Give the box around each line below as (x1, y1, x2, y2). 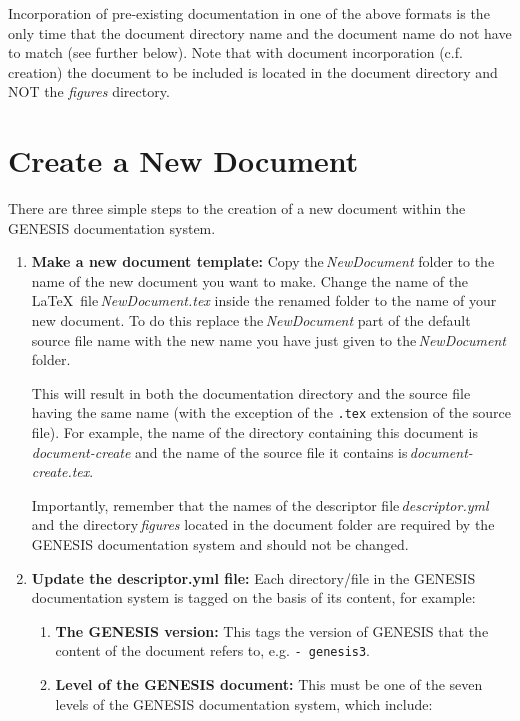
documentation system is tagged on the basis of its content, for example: (31, 587, 476, 608)
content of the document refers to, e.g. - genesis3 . (55, 640, 371, 661)
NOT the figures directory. (8, 81, 170, 102)
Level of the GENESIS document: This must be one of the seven (55, 674, 483, 695)
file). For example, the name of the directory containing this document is (31, 422, 478, 443)
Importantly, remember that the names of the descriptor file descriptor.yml (31, 494, 489, 515)
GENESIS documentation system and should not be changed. (31, 534, 409, 555)
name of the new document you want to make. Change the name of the (31, 270, 469, 291)
